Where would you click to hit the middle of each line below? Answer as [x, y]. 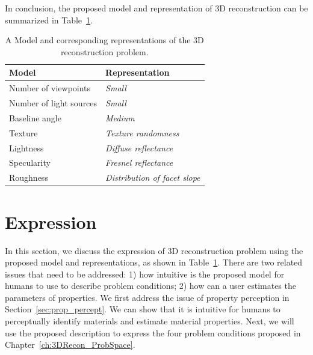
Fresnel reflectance [139, 162]
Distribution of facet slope [153, 177]
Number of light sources [53, 103]
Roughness [29, 177]
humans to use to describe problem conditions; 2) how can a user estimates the [150, 286]
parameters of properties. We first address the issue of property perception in [147, 297]
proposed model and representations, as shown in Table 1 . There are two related [154, 262]
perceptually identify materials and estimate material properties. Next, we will [150, 321]
